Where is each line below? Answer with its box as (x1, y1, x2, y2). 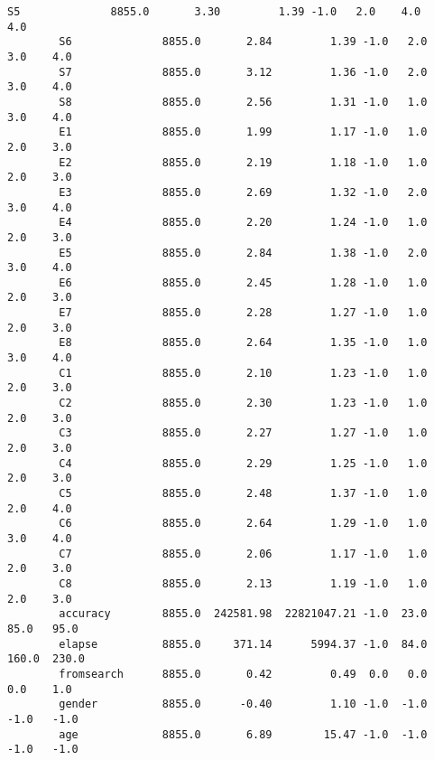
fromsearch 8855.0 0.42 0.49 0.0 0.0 (59, 667, 428, 680)
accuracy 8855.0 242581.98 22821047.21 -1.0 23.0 (59, 607, 428, 621)
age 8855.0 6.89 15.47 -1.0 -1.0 (59, 727, 428, 741)
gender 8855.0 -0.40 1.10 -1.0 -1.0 (59, 698, 428, 711)
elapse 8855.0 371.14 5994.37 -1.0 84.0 (59, 637, 428, 651)
